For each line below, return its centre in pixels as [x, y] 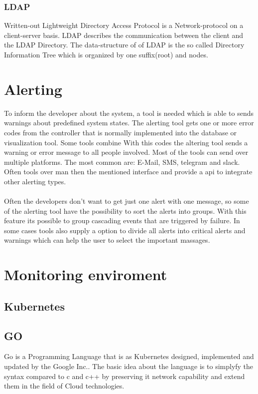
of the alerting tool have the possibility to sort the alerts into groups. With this [125, 210]
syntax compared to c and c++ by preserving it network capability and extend [125, 376]
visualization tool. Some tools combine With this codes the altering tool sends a [126, 142]
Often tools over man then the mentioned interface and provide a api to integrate [128, 172]
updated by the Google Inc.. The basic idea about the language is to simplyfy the [129, 366]
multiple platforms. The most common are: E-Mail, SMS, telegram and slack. [122, 162]
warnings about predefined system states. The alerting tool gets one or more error [129, 123]
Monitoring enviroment [86, 274]
